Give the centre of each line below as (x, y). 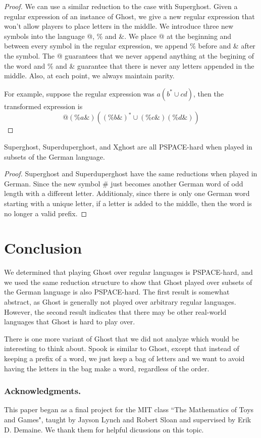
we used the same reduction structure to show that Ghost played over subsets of (128, 282)
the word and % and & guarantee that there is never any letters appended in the (129, 65)
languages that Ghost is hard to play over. (70, 322)
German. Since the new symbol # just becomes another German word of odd (124, 183)
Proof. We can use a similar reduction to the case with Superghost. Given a (121, 6)
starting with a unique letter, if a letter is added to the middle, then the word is (128, 203)
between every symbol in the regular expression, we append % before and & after (130, 46)
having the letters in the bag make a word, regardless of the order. (107, 368)
